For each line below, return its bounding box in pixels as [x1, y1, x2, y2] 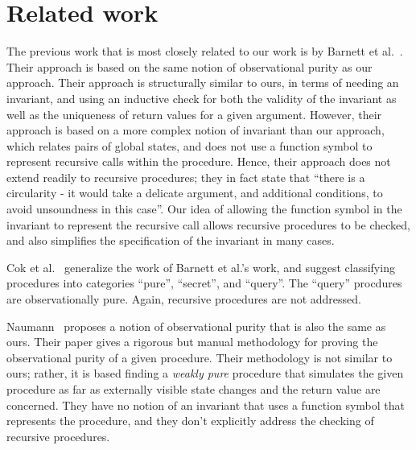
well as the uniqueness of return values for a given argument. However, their [6, 105, 382, 122]
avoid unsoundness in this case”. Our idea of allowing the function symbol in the [6, 200, 402, 217]
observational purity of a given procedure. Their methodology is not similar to [6, 349, 393, 365]
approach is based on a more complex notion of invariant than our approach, [6, 122, 385, 138]
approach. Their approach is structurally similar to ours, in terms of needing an [6, 74, 399, 91]
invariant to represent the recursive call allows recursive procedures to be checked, [6, 216, 410, 233]
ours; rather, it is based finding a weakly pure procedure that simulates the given [6, 365, 404, 382]
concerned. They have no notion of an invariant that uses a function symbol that [6, 396, 405, 413]
